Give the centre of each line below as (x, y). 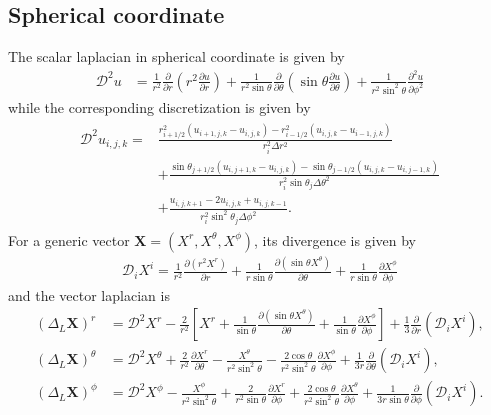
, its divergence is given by (335, 239)
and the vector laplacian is (89, 294)
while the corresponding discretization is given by (159, 106)
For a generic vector (69, 239)
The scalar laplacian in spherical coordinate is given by (176, 56)
